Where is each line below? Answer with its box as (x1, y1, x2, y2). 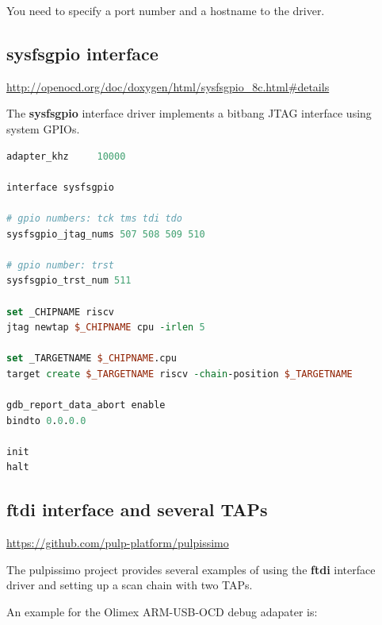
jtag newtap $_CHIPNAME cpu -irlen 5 (6, 322, 205, 334)
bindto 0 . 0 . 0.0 (6, 415, 86, 426)
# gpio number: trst (6, 259, 115, 271)
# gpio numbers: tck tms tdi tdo (6, 212, 182, 224)
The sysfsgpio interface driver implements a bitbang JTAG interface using (6, 105, 372, 122)
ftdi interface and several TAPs (6, 497, 268, 522)
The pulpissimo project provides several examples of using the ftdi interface (6, 561, 376, 577)
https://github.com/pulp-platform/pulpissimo (6, 534, 229, 551)
